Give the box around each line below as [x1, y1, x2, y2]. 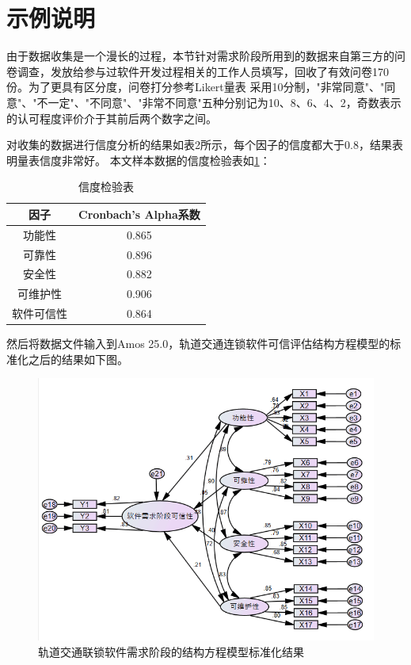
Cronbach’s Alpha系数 [78, 205, 200, 222]
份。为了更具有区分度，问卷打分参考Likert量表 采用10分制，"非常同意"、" [6, 78, 385, 95]
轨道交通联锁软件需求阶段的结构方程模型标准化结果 [38, 643, 304, 659]
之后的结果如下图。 [28, 350, 128, 367]
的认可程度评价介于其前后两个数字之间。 [6, 109, 217, 126]
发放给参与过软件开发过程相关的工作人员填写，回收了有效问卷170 [50, 63, 389, 79]
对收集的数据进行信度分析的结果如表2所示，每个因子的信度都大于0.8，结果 [6, 136, 392, 153]
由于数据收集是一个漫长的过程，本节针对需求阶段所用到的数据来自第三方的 [6, 48, 394, 64]
